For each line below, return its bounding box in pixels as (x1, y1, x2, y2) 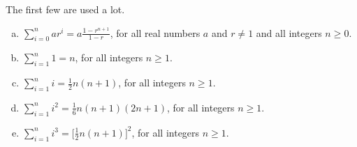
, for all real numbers (110, 25, 201, 40)
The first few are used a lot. (6, 2, 125, 16)
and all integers (256, 25, 322, 40)
